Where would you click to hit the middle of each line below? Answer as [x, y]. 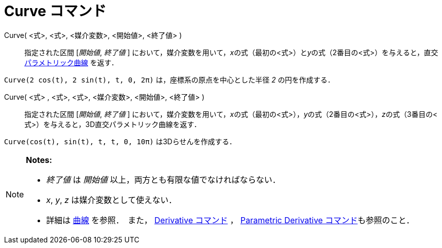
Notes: [39, 160]
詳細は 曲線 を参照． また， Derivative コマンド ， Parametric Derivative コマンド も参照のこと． [230, 220]
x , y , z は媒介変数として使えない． [111, 200]
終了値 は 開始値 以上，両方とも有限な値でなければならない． [163, 179]
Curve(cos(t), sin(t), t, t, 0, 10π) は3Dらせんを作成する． [120, 141]
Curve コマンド [55, 11]
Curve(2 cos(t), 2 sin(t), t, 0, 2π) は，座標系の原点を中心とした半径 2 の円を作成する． [169, 79]
